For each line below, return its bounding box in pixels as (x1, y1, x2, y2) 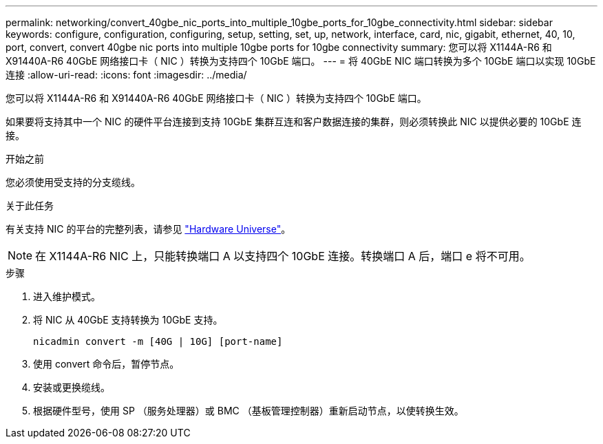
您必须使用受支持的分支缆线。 (6, 176, 140, 188)
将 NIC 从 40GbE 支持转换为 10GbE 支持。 (33, 314, 223, 326)
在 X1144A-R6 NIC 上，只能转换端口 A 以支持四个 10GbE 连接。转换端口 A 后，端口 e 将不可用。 (35, 249, 531, 263)
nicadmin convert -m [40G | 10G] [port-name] (33, 336, 283, 347)
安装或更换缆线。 (33, 381, 110, 393)
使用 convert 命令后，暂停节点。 (33, 358, 180, 370)
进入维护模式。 (33, 290, 100, 302)
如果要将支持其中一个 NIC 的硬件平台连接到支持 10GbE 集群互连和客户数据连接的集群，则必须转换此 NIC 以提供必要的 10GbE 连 (6, 116, 582, 127)
